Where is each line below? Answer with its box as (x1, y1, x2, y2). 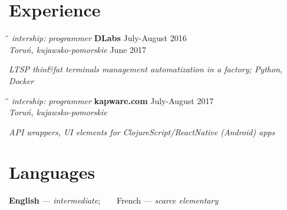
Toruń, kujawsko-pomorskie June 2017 (9, 43, 147, 55)
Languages (9, 160, 95, 184)
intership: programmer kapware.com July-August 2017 (11, 94, 214, 106)
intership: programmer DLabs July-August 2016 (11, 32, 187, 44)
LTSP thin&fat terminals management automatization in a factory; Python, (9, 63, 283, 75)
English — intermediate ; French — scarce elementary (9, 194, 219, 206)
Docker (9, 74, 34, 86)
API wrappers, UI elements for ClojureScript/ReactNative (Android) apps (9, 125, 275, 138)
